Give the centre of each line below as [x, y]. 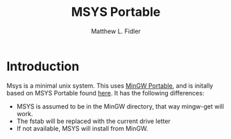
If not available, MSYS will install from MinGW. [82, 128]
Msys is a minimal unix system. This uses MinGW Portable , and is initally [110, 85]
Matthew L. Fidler [116, 31]
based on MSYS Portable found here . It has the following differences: [105, 93]
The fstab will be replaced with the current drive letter [93, 121]
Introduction [43, 66]
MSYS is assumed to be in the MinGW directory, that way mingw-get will [120, 106]
